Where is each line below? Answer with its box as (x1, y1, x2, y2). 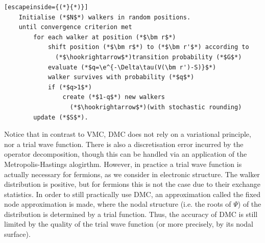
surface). (4, 229, 31, 239)
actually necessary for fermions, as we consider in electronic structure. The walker (4, 168, 260, 179)
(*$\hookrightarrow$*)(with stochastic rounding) (69, 103, 242, 111)
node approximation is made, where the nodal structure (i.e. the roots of (4, 199, 231, 209)
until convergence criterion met (18, 23, 132, 31)
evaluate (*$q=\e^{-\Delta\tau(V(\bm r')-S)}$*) (47, 63, 216, 71)
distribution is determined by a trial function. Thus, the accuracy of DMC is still (4, 208, 258, 219)
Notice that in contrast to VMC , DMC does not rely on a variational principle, (4, 129, 251, 139)
